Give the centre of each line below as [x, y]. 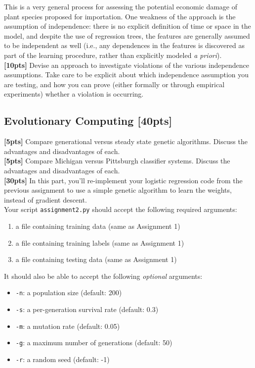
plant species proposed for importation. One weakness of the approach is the [120, 16]
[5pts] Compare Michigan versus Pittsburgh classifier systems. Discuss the [117, 161]
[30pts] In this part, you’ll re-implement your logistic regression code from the [123, 180]
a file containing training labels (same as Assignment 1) [100, 242]
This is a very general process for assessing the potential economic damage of [121, 6]
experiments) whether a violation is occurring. [74, 94]
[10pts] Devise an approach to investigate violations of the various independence [127, 65]
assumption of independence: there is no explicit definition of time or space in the [127, 26]
